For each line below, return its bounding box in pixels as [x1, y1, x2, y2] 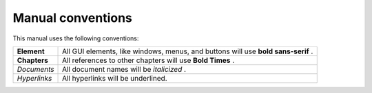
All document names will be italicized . [62, 64, 186, 74]
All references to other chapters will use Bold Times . [62, 55, 235, 65]
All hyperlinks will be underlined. [62, 73, 168, 83]
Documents [17, 64, 54, 74]
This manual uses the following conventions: [12, 34, 139, 42]
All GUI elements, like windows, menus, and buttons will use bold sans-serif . [62, 46, 313, 56]
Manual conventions [12, 10, 132, 25]
